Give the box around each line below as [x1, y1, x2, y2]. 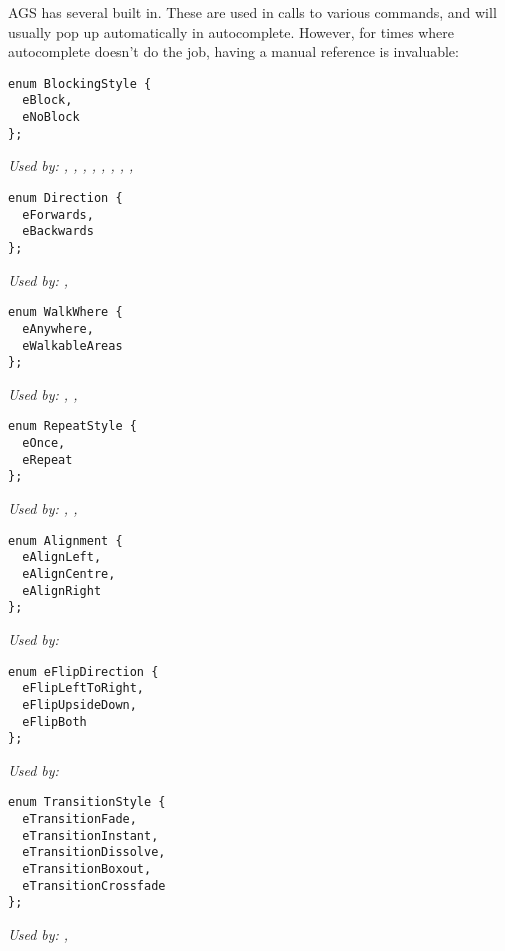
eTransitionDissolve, [22, 845, 166, 860]
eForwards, [22, 207, 94, 222]
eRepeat [22, 452, 73, 467]
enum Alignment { [8, 533, 123, 548]
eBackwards [22, 224, 94, 239]
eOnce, [22, 436, 66, 451]
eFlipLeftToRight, [22, 681, 145, 696]
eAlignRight [22, 583, 102, 598]
